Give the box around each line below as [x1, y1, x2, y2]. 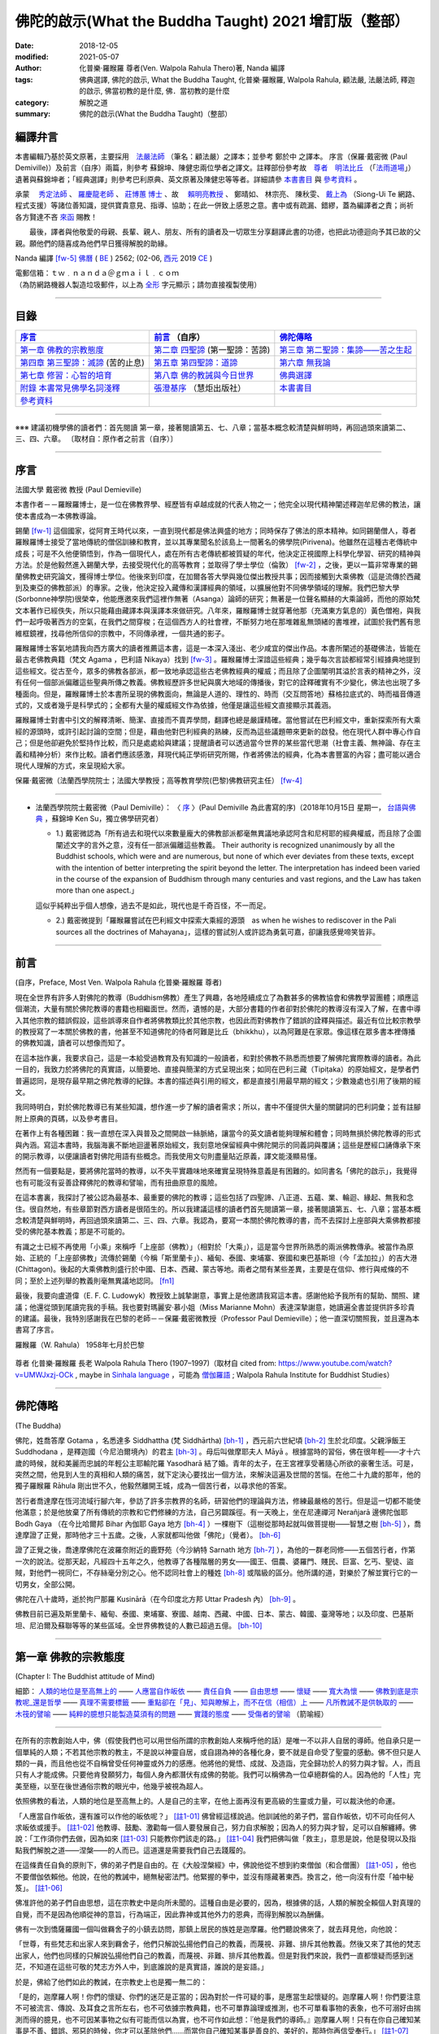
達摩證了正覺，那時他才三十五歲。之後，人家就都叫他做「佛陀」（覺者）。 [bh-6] [15, 1530, 281, 1540]
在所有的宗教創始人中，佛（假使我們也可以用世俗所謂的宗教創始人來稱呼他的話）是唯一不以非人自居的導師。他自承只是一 [15, 1735, 421, 1745]
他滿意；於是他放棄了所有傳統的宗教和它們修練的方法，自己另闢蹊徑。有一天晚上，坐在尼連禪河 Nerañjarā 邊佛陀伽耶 [15, 1508, 408, 1517]
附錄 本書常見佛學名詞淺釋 [20, 382, 121, 394]
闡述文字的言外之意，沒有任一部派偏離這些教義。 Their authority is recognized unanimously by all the [55, 840, 395, 849]
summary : [15, 108, 51, 118]
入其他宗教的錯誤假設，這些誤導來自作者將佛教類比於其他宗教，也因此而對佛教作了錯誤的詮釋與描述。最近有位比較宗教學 [15, 1015, 421, 1025]
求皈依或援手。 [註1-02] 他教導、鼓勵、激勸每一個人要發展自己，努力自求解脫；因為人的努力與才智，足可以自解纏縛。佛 [15, 1822, 417, 1832]
